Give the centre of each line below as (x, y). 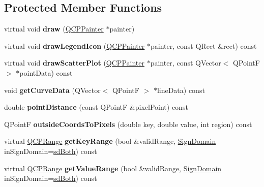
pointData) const (46, 72)
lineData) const (181, 90)
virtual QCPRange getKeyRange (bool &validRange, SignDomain (110, 141)
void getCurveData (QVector (52, 90)
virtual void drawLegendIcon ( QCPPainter (75, 45)
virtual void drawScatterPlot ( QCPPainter (74, 63)
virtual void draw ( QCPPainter (54, 29)
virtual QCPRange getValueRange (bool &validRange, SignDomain (113, 168)
